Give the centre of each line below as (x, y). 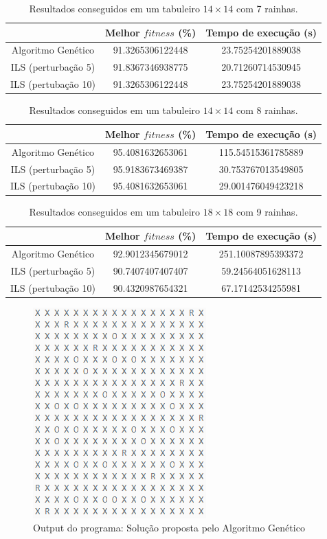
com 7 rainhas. (267, 8)
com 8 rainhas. (267, 110)
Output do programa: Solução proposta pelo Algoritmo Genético (169, 528)
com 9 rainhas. (267, 212)
